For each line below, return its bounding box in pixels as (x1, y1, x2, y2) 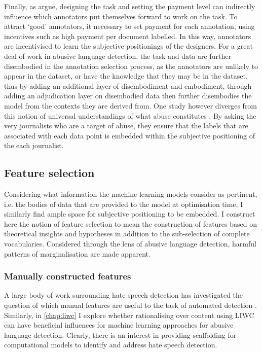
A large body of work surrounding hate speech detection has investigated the (4, 290, 243, 300)
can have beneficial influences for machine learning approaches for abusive (4, 320, 234, 330)
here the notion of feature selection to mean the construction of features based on (4, 218, 257, 229)
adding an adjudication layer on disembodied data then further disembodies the (4, 90, 252, 101)
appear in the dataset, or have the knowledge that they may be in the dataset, (4, 70, 248, 81)
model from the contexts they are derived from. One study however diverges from (4, 100, 257, 111)
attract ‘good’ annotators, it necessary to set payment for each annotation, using (4, 21, 255, 31)
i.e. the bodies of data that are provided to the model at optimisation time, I (4, 198, 243, 209)
